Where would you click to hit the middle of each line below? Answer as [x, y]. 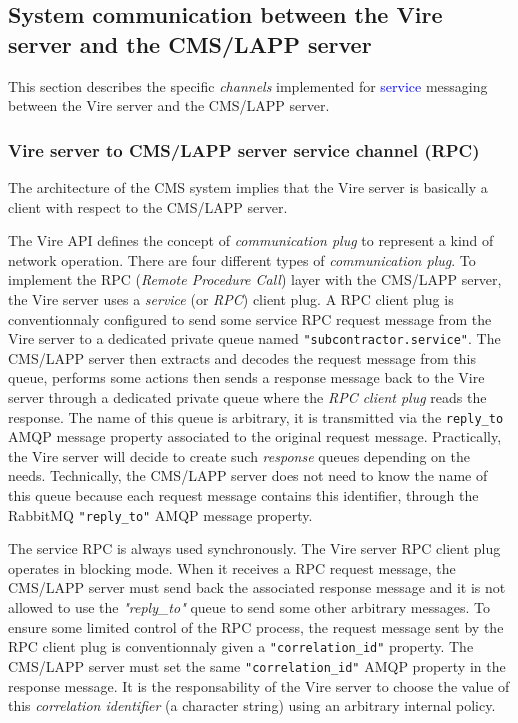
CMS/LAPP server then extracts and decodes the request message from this [242, 357]
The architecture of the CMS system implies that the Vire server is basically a [248, 187]
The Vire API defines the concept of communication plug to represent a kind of [251, 240]
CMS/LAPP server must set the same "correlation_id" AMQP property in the [257, 665]
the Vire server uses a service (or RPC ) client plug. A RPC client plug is [231, 298]
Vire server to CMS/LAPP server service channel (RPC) [244, 149]
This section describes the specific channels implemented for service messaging [248, 85]
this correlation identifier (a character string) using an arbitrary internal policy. [252, 705]
